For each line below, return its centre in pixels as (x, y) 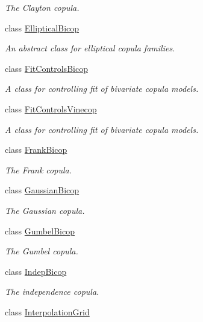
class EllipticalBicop (42, 27)
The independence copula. (52, 291)
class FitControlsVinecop (51, 108)
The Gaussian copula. (45, 210)
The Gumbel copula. (42, 251)
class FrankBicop (36, 150)
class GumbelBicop (40, 230)
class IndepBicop (36, 271)
